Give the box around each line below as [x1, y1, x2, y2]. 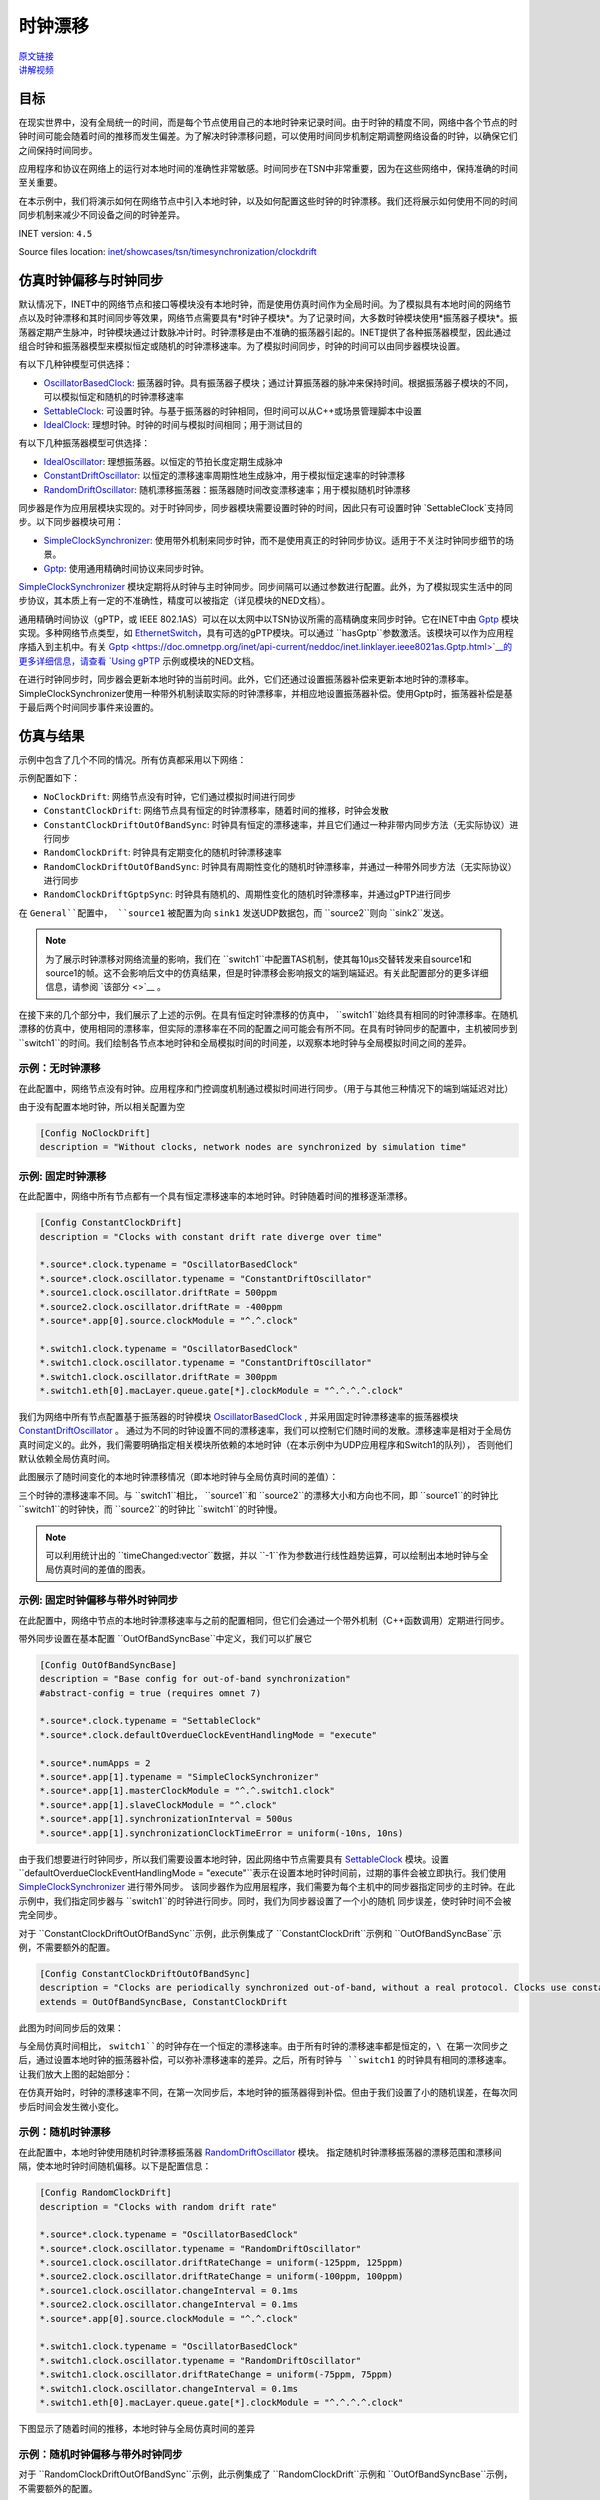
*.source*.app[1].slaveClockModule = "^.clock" [39, 1799, 277, 1810]
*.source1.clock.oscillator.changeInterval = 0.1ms [39, 2285, 299, 2296]
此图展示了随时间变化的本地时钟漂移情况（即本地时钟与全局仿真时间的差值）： [18, 1471, 339, 1483]
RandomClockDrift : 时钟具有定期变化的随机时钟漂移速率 [43, 846, 282, 859]
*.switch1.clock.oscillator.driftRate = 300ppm [39, 1371, 277, 1382]
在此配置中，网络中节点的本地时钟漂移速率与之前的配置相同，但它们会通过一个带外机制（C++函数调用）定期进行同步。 [18, 1614, 510, 1626]
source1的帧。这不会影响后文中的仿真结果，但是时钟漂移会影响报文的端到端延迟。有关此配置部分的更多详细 [45, 967, 489, 979]
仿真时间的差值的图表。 [53, 1563, 151, 1575]
